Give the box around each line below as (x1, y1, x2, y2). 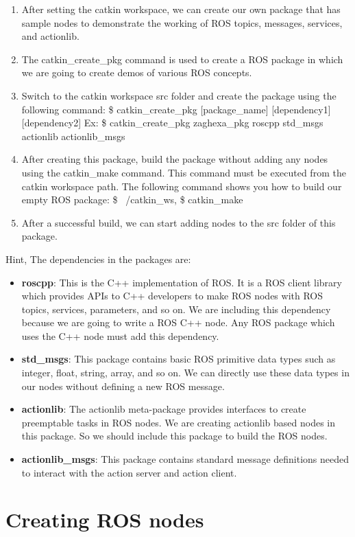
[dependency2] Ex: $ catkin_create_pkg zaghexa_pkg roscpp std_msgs (21, 115, 323, 130)
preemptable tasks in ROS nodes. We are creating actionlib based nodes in (21, 415, 336, 429)
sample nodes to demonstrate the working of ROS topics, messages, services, (21, 15, 343, 30)
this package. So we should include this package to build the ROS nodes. (21, 429, 328, 443)
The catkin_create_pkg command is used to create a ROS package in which (21, 52, 343, 66)
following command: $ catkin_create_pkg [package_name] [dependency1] (21, 102, 331, 116)
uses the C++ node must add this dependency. (21, 328, 219, 343)
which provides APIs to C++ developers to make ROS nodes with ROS (21, 288, 323, 303)
